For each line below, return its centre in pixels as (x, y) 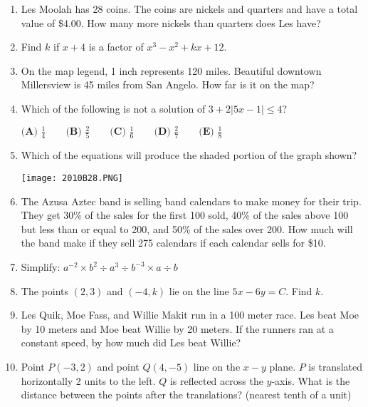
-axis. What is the (311, 380)
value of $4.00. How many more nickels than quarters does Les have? (171, 22)
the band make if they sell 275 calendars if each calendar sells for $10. (173, 243)
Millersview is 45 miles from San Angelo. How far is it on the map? (168, 84)
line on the (217, 366)
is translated (336, 366)
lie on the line (199, 290)
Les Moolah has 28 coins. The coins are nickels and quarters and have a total (189, 9)
